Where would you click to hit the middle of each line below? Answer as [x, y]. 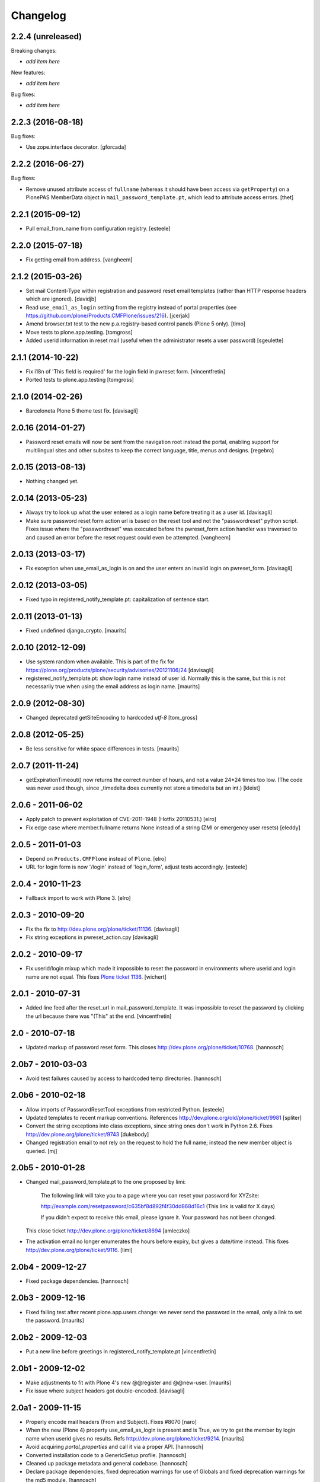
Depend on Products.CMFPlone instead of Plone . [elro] [96, 858]
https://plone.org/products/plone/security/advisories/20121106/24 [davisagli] [120, 670]
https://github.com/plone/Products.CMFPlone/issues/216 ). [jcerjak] [108, 315]
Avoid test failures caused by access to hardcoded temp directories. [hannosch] [124, 1078]
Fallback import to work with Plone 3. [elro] [78, 897]
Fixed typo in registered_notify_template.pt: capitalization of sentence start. [118, 599]
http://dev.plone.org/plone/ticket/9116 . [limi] [79, 1250]
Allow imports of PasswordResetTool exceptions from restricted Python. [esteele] [125, 1109]
